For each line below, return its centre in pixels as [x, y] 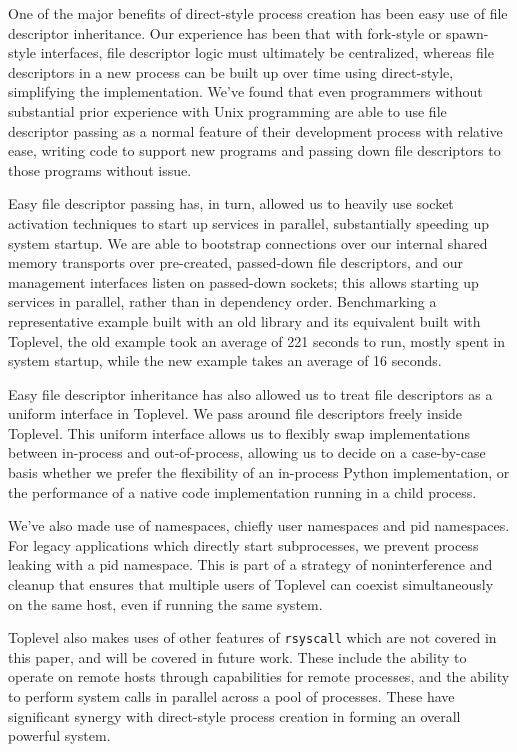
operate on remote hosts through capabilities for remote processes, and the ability [259, 676]
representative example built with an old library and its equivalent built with [244, 320]
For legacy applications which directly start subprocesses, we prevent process [243, 544]
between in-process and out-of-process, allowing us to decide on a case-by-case [247, 452]
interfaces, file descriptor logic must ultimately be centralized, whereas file [267, 52]
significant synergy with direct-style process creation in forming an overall [234, 715]
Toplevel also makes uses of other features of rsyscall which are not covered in [252, 637]
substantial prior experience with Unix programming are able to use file [227, 110]
